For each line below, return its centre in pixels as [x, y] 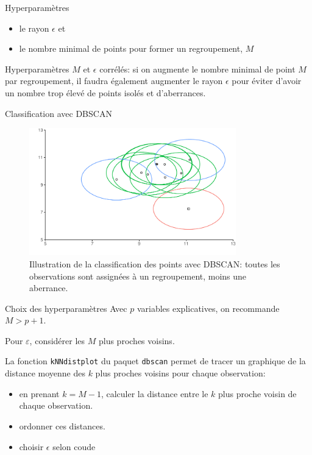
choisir [31, 446]
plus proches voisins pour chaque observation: [180, 373]
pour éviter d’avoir [267, 81]
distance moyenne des [45, 373]
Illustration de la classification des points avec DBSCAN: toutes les [155, 263]
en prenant [39, 393]
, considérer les [57, 340]
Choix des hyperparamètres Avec [66, 308]
